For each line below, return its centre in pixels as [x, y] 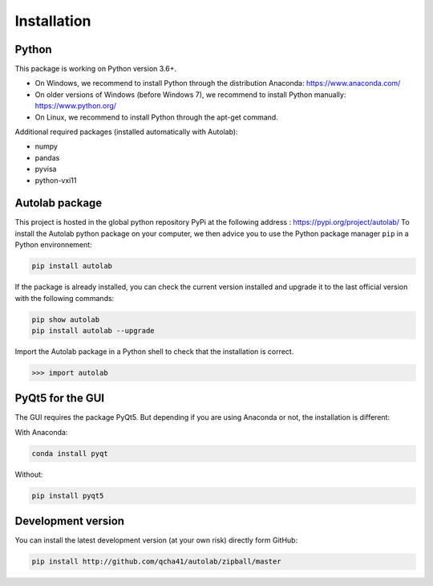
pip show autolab [66, 319]
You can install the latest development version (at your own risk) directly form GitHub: [156, 540]
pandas [47, 157]
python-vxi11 [56, 180]
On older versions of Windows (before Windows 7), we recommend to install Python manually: [190, 94]
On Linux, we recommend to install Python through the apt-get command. [156, 117]
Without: [29, 474]
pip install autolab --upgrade [93, 330]
